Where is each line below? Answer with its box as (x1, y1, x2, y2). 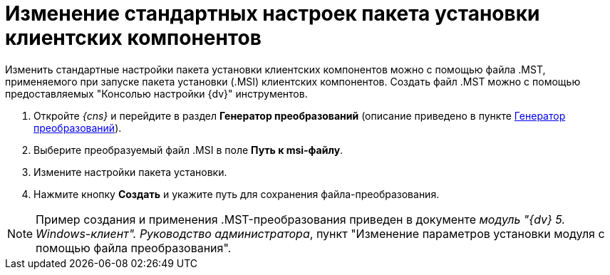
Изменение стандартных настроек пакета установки (5, 1, 540, 26)
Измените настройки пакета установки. (33, 165, 227, 178)
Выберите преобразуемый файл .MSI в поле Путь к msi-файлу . (33, 143, 343, 156)
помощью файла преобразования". (36, 240, 232, 255)
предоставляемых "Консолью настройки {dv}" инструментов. (5, 87, 308, 100)
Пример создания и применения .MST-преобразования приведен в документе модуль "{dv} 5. (36, 212, 565, 227)
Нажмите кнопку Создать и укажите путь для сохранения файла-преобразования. (33, 187, 440, 200)
